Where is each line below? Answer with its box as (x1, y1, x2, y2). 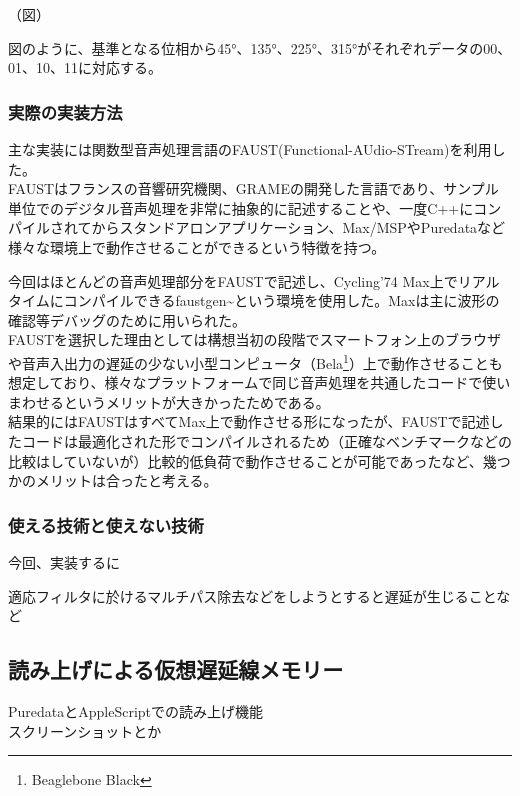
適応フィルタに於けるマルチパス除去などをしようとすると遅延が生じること (8, 585, 497, 606)
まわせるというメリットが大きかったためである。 (8, 391, 330, 412)
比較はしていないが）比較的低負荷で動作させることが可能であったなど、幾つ (8, 450, 511, 471)
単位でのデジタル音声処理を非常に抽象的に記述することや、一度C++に (8, 197, 474, 218)
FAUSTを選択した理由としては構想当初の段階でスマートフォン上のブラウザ (8, 329, 501, 350)
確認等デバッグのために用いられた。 (8, 309, 246, 330)
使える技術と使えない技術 (8, 512, 204, 537)
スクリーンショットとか (8, 720, 162, 741)
